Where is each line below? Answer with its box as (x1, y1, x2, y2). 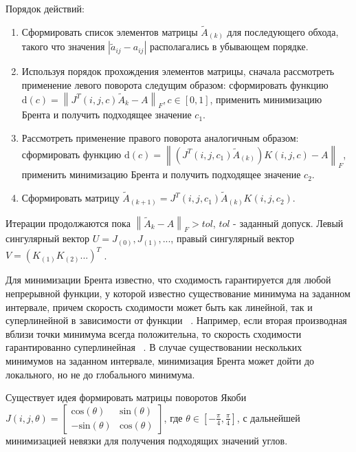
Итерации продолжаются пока (5, 216, 131, 230)
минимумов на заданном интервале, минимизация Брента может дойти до (5, 354, 315, 367)
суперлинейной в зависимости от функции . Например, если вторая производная (5, 313, 347, 327)
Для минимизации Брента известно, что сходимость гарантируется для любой (5, 272, 331, 287)
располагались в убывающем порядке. (149, 39, 309, 54)
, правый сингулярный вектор (170, 231, 294, 246)
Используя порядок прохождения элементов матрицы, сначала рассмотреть (21, 64, 335, 78)
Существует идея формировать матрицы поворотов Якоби (5, 390, 247, 405)
